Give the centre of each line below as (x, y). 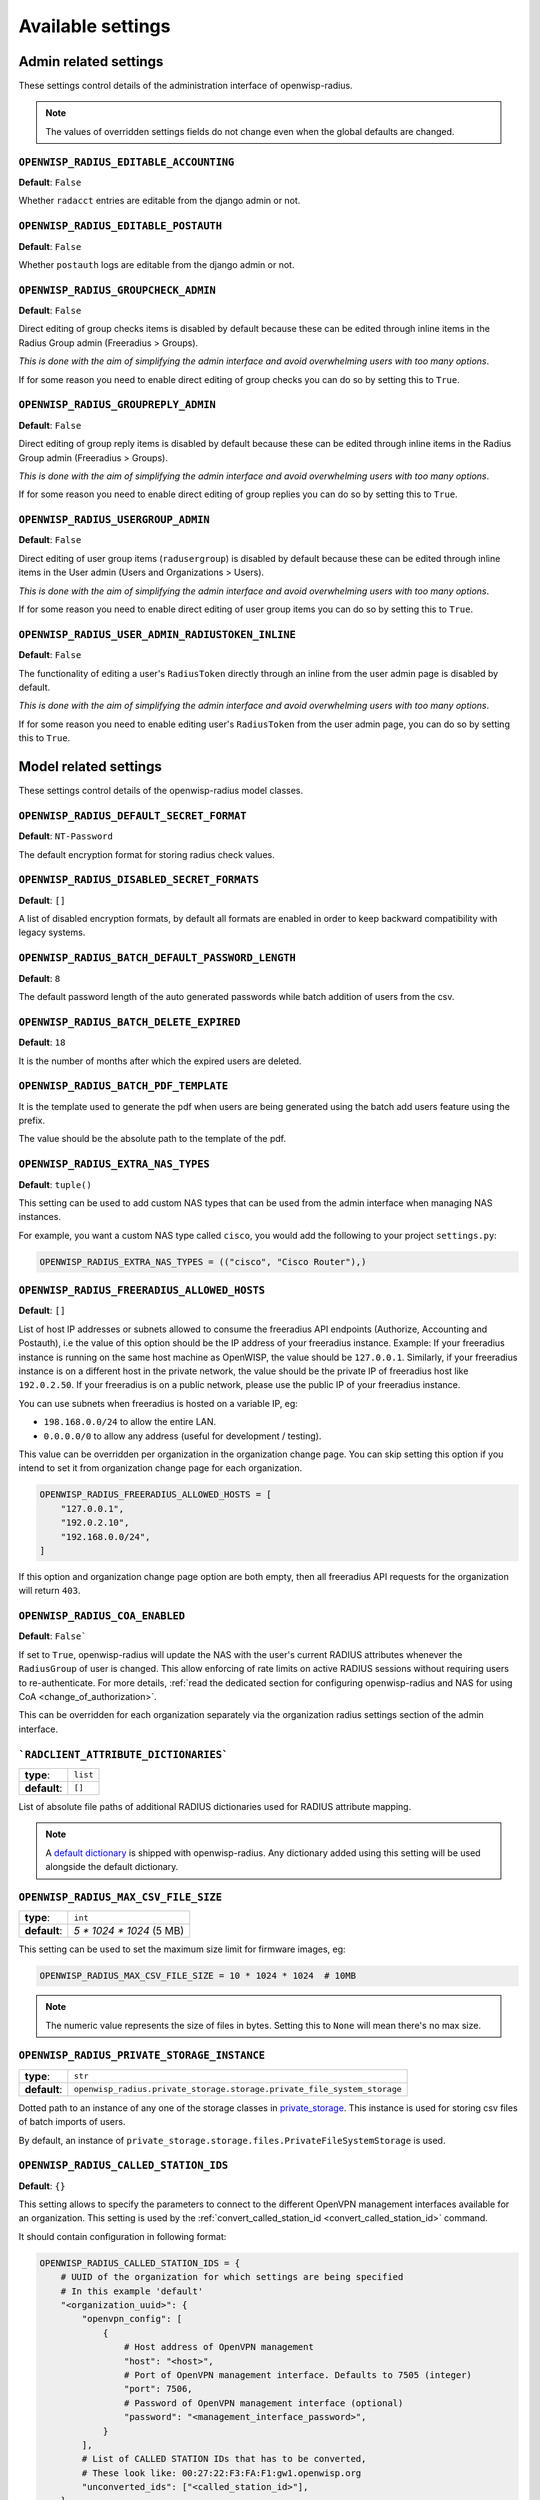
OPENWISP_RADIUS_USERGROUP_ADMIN (114, 520)
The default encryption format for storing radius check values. (146, 854)
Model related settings (90, 766)
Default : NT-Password (66, 836)
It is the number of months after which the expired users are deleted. (160, 1061)
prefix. (32, 1121)
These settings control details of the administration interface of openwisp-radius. (186, 86)
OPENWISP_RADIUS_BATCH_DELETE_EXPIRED (129, 1022)
